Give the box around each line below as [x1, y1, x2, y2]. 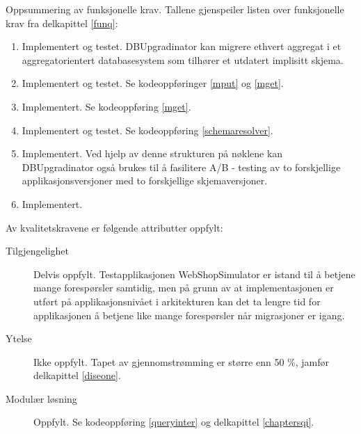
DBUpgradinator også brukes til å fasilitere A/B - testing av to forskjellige [22, 159, 341, 174]
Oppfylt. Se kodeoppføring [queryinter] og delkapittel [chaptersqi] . [33, 415, 314, 429]
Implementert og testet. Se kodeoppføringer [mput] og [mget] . [22, 76, 284, 90]
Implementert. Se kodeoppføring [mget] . [22, 99, 191, 113]
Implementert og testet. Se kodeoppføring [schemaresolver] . [22, 122, 273, 137]
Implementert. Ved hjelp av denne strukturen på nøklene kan [22, 146, 283, 161]
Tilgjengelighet [6, 243, 70, 258]
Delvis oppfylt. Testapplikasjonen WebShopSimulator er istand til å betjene [33, 266, 355, 281]
